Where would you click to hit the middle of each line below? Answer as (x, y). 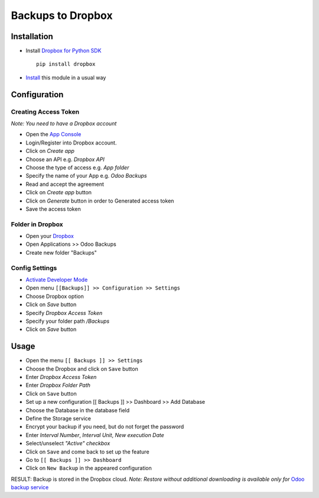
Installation (32, 36)
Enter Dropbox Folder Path (58, 385)
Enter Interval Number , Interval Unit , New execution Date (95, 435)
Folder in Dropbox (37, 224)
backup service (30, 487)
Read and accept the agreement (65, 184)
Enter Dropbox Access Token (61, 377)
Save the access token (53, 209)
